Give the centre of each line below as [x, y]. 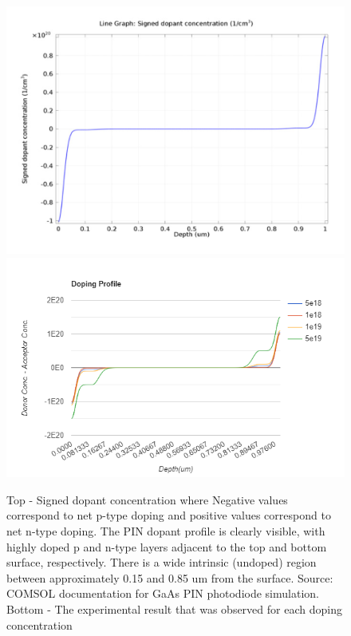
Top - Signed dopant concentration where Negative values [147, 499]
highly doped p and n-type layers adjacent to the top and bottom [167, 546]
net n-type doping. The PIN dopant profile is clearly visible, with [166, 530]
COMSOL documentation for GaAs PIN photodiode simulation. [163, 593]
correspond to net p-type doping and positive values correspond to [169, 515]
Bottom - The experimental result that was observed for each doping [174, 608]
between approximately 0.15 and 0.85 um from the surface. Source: [170, 577]
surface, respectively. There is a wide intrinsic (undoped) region [162, 562]
